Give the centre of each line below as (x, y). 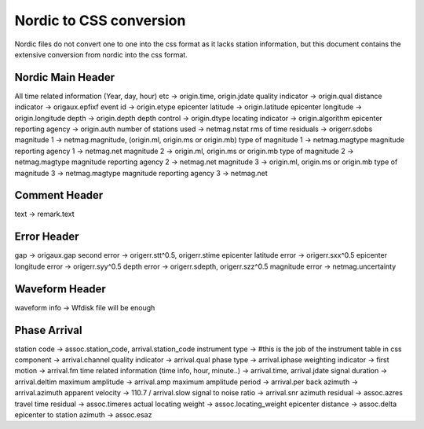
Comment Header (59, 195)
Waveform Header (60, 289)
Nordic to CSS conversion (100, 20)
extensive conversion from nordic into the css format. (101, 54)
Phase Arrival (48, 330)
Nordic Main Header (65, 77)
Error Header (47, 237)
